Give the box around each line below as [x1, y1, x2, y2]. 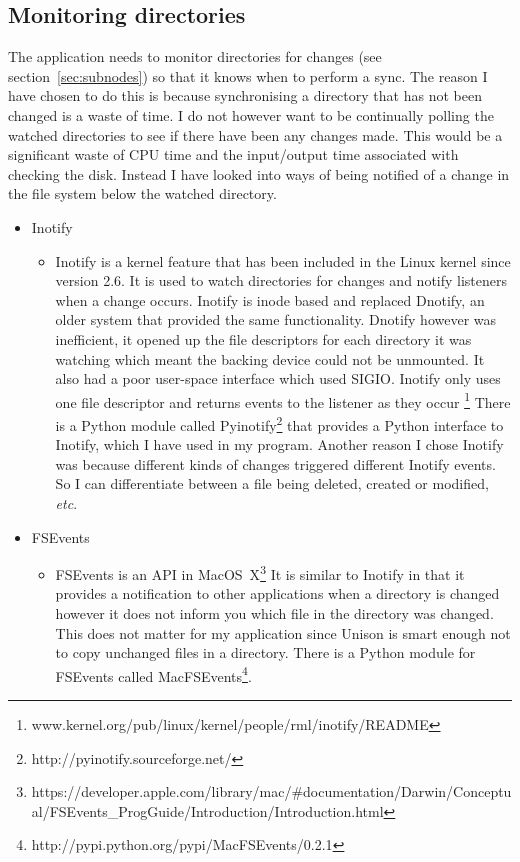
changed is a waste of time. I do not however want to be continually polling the [8, 104, 494, 125]
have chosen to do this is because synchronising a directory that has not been [8, 85, 482, 106]
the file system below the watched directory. [8, 183, 277, 204]
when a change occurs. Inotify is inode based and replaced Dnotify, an [55, 289, 485, 310]
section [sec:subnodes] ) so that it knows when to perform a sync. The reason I [8, 65, 488, 86]
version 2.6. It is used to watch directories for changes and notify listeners [55, 270, 508, 291]
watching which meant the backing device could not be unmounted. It [55, 348, 485, 369]
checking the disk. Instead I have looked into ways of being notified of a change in [8, 163, 510, 184]
